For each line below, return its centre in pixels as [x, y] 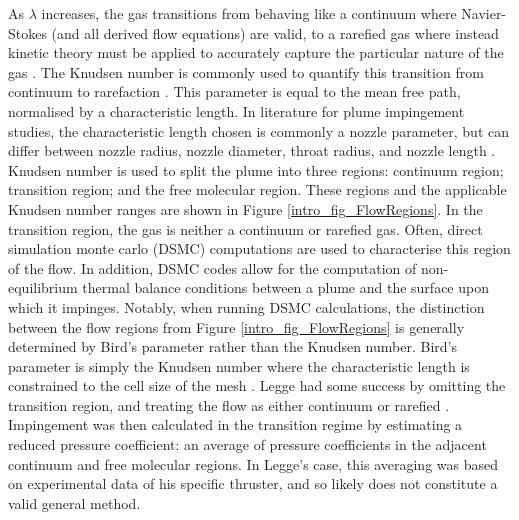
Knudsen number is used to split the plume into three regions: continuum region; [256, 169]
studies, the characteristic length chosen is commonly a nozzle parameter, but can [258, 130]
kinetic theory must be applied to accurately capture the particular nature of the [256, 52]
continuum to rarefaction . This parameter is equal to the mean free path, [234, 91]
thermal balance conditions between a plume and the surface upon [285, 287]
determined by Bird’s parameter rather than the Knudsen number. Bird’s [232, 346]
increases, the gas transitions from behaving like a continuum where [249, 13]
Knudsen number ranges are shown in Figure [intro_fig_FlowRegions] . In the [245, 208]
